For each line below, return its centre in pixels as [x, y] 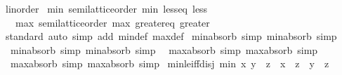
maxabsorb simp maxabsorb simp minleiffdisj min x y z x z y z [170, 63]
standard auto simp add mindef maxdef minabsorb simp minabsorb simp [171, 36]
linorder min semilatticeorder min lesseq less [106, 8]
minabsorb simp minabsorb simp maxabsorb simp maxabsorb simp [164, 49]
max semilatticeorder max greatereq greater [112, 22]
